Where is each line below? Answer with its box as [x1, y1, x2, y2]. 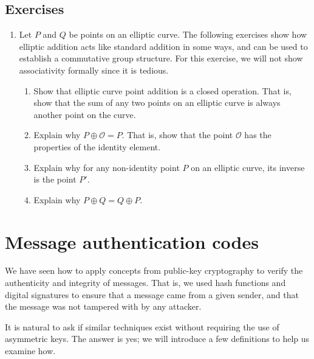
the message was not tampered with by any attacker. [5, 300, 202, 313]
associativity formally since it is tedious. [19, 63, 169, 76]
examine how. [5, 344, 56, 357]
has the [244, 128, 271, 141]
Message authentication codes [5, 229, 259, 254]
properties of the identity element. [33, 140, 161, 153]
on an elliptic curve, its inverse [191, 161, 305, 173]
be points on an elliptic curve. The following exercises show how [69, 28, 307, 41]
